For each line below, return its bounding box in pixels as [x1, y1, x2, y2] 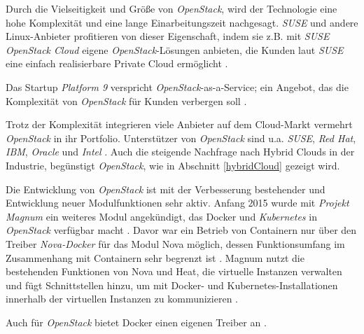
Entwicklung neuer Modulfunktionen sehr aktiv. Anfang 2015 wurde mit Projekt [6, 195, 349, 210]
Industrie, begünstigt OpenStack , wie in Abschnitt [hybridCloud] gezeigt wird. [6, 158, 340, 172]
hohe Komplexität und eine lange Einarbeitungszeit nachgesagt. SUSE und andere [6, 15, 358, 29]
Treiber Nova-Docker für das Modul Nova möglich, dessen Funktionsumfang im [6, 236, 345, 251]
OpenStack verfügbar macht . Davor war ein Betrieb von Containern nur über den [6, 223, 357, 237]
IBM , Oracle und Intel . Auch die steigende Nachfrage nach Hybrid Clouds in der [6, 144, 355, 159]
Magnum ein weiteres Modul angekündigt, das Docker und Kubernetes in [6, 209, 317, 223]
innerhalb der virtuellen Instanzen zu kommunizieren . [6, 291, 238, 306]
